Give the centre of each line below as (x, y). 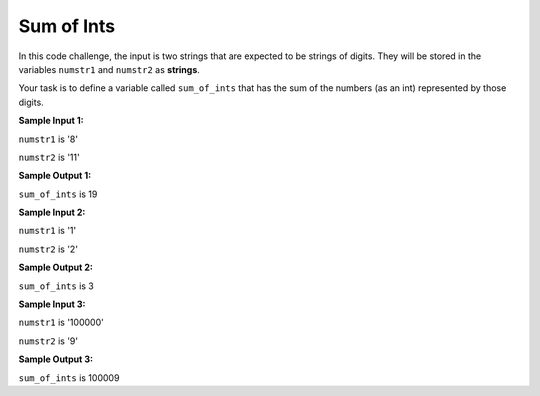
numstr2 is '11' (49, 157)
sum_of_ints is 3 (56, 286)
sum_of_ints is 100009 (69, 377)
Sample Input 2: (52, 212)
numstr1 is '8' (48, 139)
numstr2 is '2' (48, 249)
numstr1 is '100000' (61, 322)
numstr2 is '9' (48, 341)
